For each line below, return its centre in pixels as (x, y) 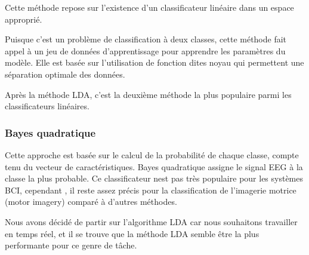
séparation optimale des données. (65, 74)
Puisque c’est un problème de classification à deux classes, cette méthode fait (146, 39)
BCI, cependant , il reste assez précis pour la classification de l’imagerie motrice (151, 190)
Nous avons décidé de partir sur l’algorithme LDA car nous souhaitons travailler (151, 221)
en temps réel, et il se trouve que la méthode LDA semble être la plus (132, 233)
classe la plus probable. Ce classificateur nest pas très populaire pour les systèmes (154, 178)
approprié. (24, 19)
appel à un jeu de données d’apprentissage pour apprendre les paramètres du (145, 50)
